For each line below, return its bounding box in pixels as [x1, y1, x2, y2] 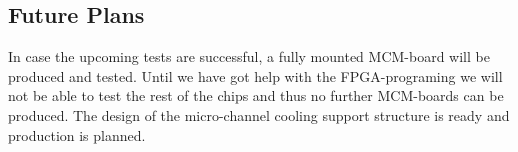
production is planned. [8, 124, 146, 145]
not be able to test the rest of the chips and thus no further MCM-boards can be [8, 85, 504, 106]
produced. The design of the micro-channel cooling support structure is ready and [8, 104, 510, 125]
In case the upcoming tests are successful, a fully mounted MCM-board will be [8, 46, 490, 67]
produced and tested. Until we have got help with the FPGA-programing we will [8, 65, 503, 86]
